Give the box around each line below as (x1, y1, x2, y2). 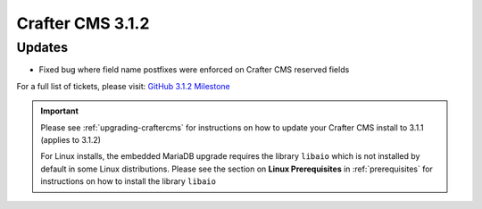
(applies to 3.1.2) (40, 134, 102, 145)
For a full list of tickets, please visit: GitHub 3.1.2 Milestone (16, 80, 231, 91)
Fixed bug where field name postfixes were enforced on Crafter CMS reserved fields (38, 64, 350, 75)
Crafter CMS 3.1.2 (16, 13, 150, 33)
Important (40, 105, 79, 116)
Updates (16, 39, 69, 55)
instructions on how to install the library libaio (40, 176, 216, 187)
